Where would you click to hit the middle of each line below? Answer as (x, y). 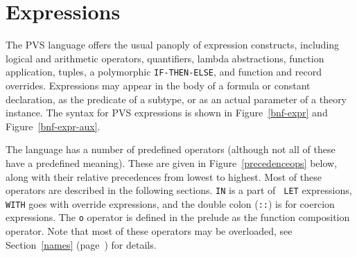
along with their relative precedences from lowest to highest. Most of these (164, 176)
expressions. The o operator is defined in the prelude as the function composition (178, 217)
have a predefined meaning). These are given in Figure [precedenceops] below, (172, 162)
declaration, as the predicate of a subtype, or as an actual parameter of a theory (176, 99)
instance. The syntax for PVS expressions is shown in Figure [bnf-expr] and (167, 113)
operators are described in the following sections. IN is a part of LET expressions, (179, 190)
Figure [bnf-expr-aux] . (53, 126)
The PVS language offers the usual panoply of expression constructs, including (173, 45)
